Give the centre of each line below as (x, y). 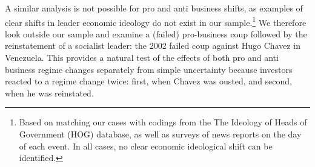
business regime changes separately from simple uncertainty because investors (149, 69)
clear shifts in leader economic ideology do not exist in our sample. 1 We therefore (156, 21)
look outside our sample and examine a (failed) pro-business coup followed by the (156, 33)
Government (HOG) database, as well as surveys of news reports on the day (160, 134)
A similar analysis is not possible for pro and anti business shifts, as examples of (154, 8)
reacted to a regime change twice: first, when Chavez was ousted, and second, (149, 81)
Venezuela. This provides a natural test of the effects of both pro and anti (142, 58)
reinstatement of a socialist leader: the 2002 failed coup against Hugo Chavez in (153, 46)
